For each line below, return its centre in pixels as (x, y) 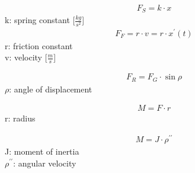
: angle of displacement (51, 89)
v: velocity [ (26, 57)
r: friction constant (39, 45)
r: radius (20, 118)
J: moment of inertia (42, 151)
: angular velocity (45, 163)
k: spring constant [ (40, 20)
